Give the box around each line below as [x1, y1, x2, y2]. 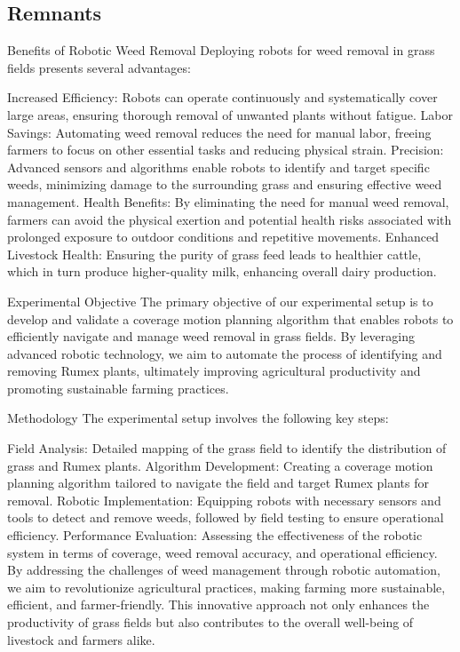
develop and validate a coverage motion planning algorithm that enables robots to [7, 309, 454, 328]
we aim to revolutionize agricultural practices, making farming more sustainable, [7, 577, 446, 596]
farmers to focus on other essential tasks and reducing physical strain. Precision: [7, 140, 444, 159]
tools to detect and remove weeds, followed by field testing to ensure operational [7, 508, 444, 527]
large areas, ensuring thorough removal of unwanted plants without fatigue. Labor [7, 105, 453, 123]
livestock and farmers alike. [7, 630, 155, 648]
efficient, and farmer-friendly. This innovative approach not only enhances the [7, 595, 430, 614]
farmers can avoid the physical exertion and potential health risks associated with [7, 210, 452, 228]
